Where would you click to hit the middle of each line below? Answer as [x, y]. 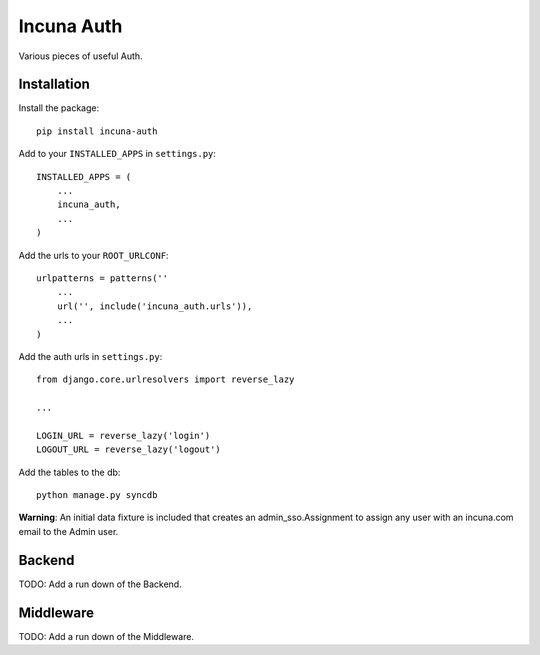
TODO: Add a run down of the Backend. [100, 584]
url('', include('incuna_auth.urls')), [154, 306]
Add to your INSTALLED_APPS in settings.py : [117, 154]
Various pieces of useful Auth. [81, 56]
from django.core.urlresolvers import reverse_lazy [165, 379]
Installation [54, 84]
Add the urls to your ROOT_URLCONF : [93, 255]
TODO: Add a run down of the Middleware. [106, 636]
